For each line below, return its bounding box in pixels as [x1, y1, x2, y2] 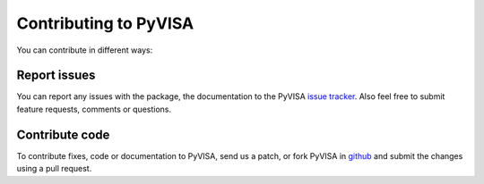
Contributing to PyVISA [16, 13, 194, 33]
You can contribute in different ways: [16, 45, 153, 55]
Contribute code [16, 127, 110, 142]
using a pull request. [16, 163, 92, 174]
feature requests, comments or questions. [16, 104, 172, 114]
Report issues [16, 68, 96, 83]
